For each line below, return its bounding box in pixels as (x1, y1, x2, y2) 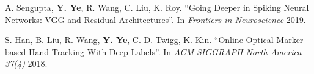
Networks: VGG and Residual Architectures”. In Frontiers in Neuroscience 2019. (5, 13, 306, 25)
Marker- (276, 33, 307, 46)
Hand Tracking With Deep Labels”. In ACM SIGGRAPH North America (28, 45, 302, 58)
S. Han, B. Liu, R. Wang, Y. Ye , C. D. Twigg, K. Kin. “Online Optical (5, 33, 274, 46)
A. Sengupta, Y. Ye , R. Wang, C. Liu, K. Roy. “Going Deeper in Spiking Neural (5, 1, 309, 13)
